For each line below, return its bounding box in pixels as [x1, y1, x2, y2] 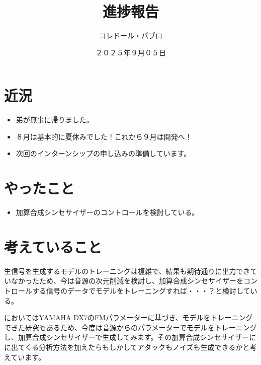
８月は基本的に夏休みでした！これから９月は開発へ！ [16, 131, 192, 141]
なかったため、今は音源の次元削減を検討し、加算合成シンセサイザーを [11, 275, 243, 286]
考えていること [4, 236, 102, 257]
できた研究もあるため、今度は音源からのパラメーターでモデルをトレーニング [4, 322, 257, 332]
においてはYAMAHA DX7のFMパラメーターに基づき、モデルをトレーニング [4, 312, 253, 323]
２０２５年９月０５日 [96, 47, 166, 57]
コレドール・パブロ [99, 30, 162, 41]
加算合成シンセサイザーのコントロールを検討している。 [16, 207, 199, 217]
